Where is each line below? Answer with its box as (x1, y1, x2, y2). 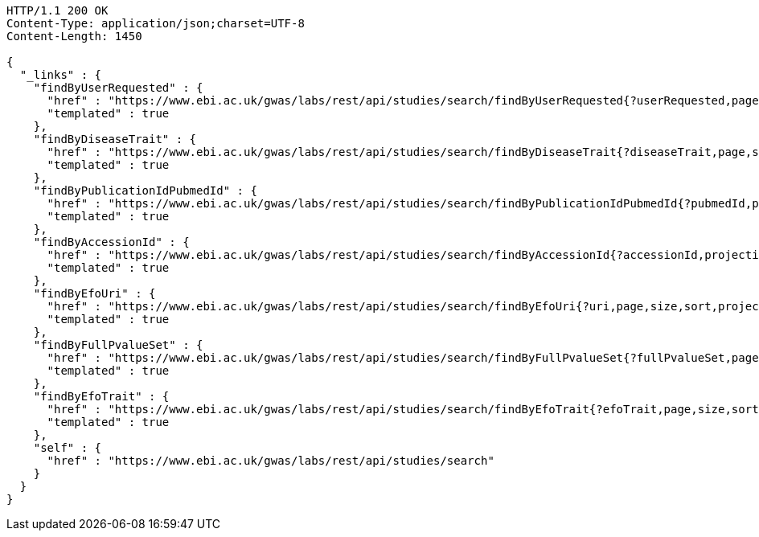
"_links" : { (19, 68, 102, 81)
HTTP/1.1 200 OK (6, 4, 109, 17)
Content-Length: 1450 (6, 30, 142, 43)
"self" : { (33, 441, 102, 454)
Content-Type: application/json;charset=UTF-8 (6, 17, 305, 30)
